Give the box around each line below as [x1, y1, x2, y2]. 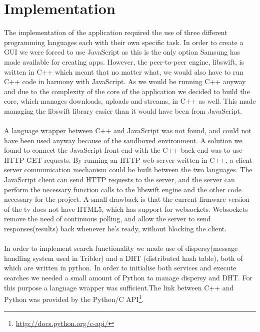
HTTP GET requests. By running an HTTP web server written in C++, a [4, 154, 233, 165]
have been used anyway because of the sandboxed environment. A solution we [4, 135, 242, 145]
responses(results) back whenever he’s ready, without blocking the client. [4, 223, 227, 233]
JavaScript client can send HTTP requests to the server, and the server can [4, 174, 235, 185]
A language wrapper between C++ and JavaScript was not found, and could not [4, 125, 251, 136]
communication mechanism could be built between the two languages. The [24, 164, 252, 175]
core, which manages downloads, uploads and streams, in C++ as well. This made [4, 96, 256, 106]
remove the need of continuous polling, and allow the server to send [4, 213, 211, 224]
